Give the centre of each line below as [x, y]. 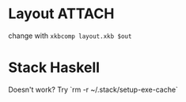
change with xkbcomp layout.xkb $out [70, 36]
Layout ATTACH [61, 14]
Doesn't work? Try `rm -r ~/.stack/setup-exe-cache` [93, 89]
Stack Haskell [54, 68]
